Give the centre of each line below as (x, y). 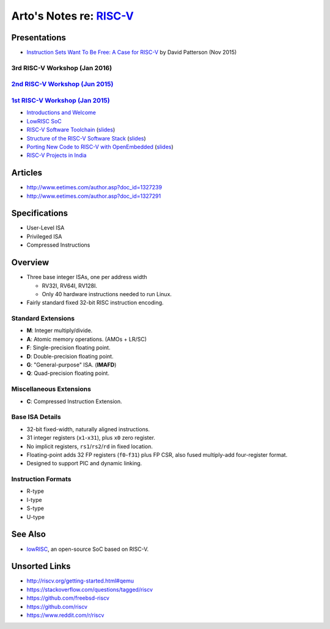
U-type (36, 517)
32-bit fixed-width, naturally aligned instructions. (88, 429)
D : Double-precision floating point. (70, 356)
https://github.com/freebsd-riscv (68, 598)
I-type (34, 500)
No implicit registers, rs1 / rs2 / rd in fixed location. (90, 446)
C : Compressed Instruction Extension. (74, 401)
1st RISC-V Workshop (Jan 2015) (61, 100)
